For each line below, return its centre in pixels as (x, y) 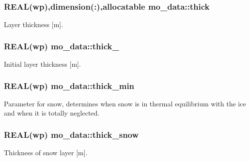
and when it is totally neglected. (52, 113)
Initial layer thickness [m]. (42, 64)
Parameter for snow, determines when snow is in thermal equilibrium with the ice (125, 103)
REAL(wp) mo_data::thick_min (69, 85)
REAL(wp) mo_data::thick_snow (71, 134)
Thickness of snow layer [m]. (46, 153)
